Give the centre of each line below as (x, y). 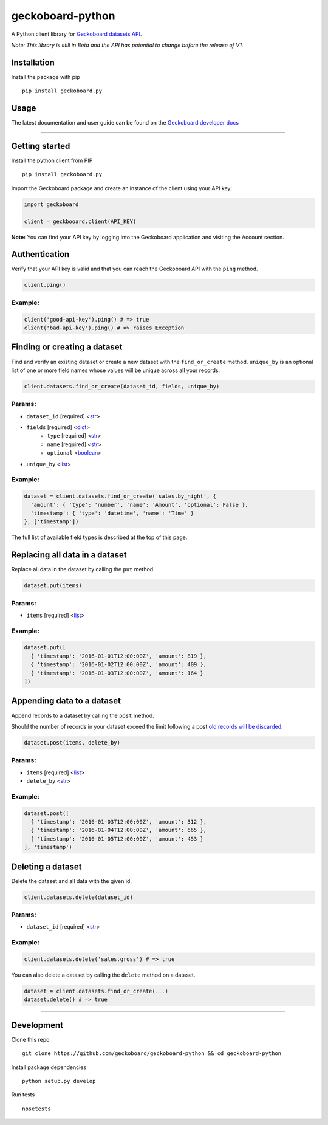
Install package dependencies (49, 1067)
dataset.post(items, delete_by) (72, 742)
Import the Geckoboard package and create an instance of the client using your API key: (122, 188)
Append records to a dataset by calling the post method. (83, 715)
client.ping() (45, 285)
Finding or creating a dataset (67, 347)
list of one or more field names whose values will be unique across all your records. (116, 370)
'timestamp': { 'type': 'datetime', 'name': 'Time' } (112, 513)
